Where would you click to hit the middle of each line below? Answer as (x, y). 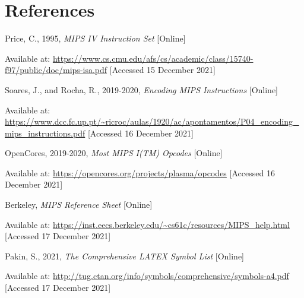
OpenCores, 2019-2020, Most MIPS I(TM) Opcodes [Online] (114, 153)
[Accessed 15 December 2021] (162, 70)
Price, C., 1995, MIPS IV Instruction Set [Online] (95, 38)
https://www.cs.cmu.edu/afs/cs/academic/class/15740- (153, 58)
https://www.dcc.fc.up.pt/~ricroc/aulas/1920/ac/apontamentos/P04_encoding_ (152, 121)
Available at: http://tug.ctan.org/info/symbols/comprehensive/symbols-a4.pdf (147, 276)
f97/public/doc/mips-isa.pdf (56, 70)
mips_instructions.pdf (45, 133)
